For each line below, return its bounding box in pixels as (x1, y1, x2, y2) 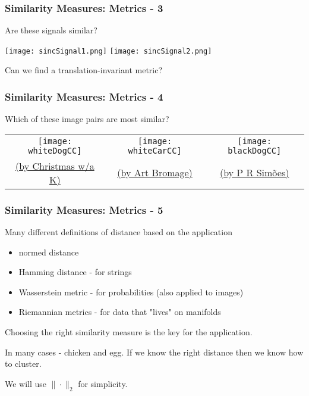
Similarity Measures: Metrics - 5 (5, 202, 163, 217)
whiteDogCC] (28, 145, 82, 155)
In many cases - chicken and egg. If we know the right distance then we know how (5, 345, 304, 358)
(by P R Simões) (219, 166, 289, 180)
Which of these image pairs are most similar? (5, 113, 169, 125)
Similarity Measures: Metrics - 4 (5, 89, 163, 104)
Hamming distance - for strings (18, 266, 132, 278)
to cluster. (5, 357, 42, 370)
